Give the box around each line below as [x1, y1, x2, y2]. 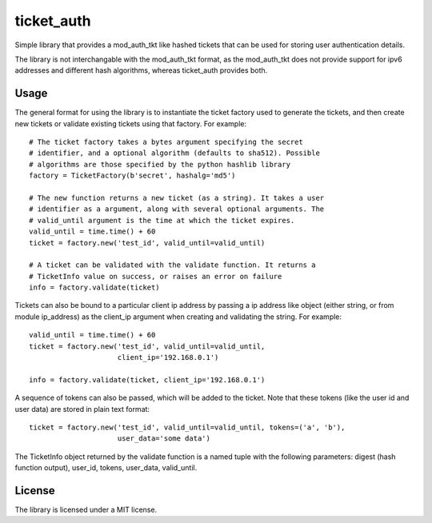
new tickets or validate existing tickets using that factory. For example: [14, 118, 247, 128]
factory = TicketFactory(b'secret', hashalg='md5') [29, 171, 236, 180]
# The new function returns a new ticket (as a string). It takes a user [29, 193, 325, 202]
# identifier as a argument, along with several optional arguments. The [29, 205, 325, 214]
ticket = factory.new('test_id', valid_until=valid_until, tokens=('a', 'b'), [29, 423, 346, 432]
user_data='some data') [117, 434, 211, 443]
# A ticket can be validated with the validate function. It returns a [29, 261, 316, 269]
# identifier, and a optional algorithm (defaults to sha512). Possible [29, 149, 320, 158]
